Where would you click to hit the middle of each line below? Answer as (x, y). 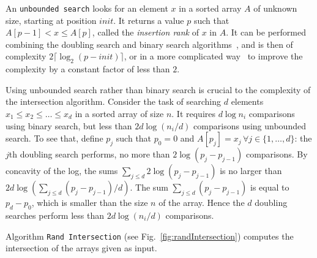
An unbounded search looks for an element (87, 8)
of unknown (275, 8)
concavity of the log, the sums (62, 171)
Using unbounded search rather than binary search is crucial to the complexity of (158, 89)
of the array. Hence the (202, 203)
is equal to (270, 187)
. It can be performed (266, 32)
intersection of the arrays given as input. (81, 248)
